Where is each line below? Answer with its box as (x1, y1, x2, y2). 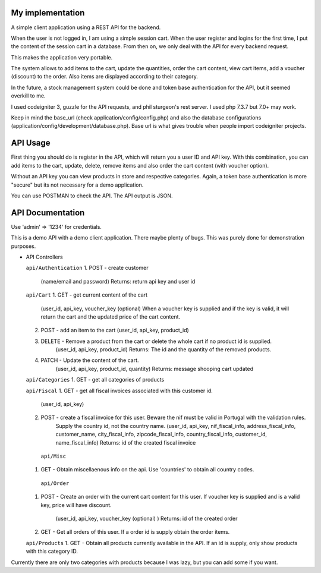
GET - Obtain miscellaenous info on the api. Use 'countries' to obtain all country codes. (40, 466, 254, 473)
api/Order (40, 480, 70, 487)
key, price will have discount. (40, 501, 112, 508)
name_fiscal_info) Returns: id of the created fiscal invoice (55, 439, 196, 446)
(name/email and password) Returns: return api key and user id (40, 278, 196, 285)
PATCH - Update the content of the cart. (40, 357, 139, 364)
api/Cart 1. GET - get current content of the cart (26, 291, 148, 298)
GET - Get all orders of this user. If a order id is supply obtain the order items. (40, 528, 230, 536)
